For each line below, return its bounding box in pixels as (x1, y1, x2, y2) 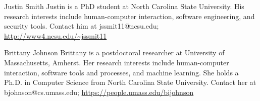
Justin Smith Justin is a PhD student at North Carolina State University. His (4, 1, 244, 11)
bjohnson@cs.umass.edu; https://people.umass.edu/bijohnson (4, 86, 194, 97)
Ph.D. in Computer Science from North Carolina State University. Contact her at (4, 77, 256, 87)
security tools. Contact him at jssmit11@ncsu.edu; (4, 21, 159, 31)
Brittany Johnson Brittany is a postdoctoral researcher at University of (4, 47, 225, 58)
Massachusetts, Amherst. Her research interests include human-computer (4, 57, 229, 67)
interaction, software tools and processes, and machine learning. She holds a (4, 67, 239, 77)
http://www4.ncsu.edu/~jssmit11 (4, 30, 107, 41)
